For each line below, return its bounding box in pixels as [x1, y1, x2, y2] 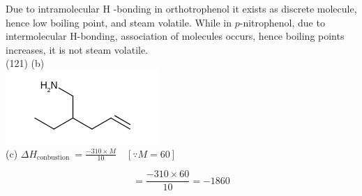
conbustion [37, 154, 70, 162]
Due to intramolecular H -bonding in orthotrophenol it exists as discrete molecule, [6, 1, 357, 15]
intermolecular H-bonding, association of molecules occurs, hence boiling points [6, 29, 345, 43]
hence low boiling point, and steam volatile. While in [6, 15, 232, 29]
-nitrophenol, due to [239, 15, 325, 29]
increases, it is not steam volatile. [6, 42, 149, 56]
